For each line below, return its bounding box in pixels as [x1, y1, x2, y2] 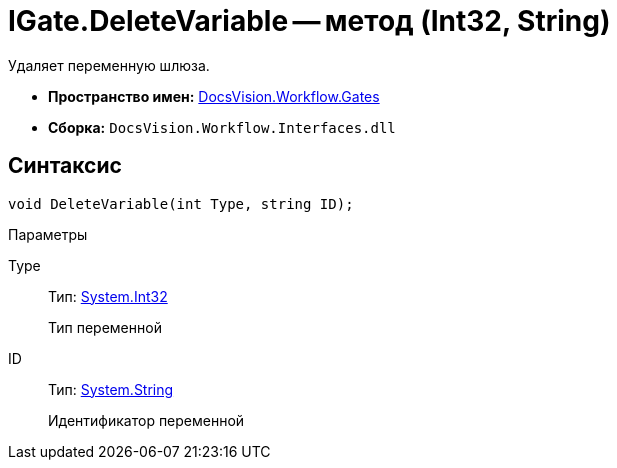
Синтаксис [8, 153, 122, 179]
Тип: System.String [48, 380, 174, 398]
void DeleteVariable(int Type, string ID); [8, 195, 354, 212]
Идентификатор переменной [48, 411, 245, 429]
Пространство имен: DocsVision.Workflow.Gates [48, 87, 380, 105]
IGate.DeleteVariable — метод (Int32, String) [8, 4, 611, 38]
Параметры [8, 225, 88, 243]
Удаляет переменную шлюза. [8, 56, 210, 74]
